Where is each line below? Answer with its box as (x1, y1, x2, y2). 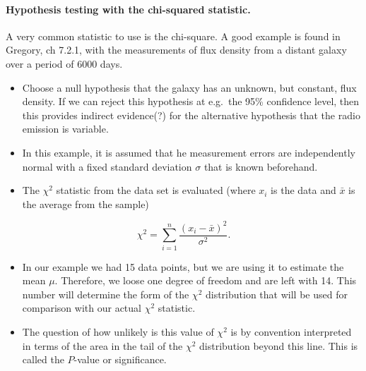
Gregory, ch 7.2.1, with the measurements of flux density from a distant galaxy (6, 42, 347, 57)
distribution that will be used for (205, 286, 348, 301)
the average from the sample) (22, 196, 149, 211)
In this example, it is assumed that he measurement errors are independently (22, 145, 355, 159)
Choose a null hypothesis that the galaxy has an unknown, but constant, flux (22, 80, 357, 95)
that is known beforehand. (203, 159, 318, 174)
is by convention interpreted (230, 324, 352, 339)
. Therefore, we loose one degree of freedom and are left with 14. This (54, 273, 357, 288)
